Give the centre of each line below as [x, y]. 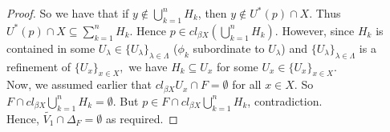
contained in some [51, 48]
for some [237, 66]
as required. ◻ [142, 118]
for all [247, 84]
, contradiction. [285, 100]
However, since [318, 30]
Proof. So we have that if [68, 13]
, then [212, 13]
